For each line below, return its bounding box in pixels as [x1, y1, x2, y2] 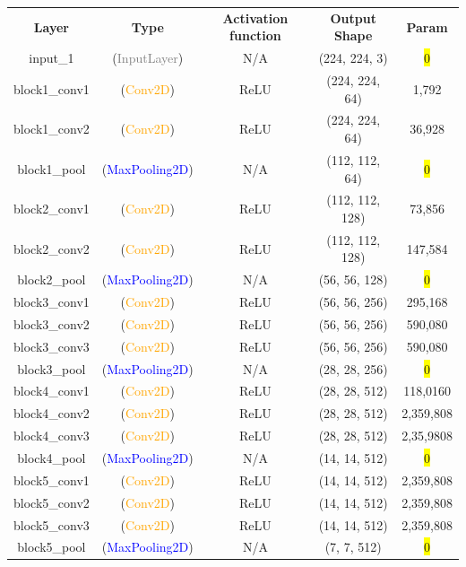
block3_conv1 [13, 292, 90, 311]
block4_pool [17, 448, 86, 467]
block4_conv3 [13, 426, 90, 445]
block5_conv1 [13, 470, 90, 489]
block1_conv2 [13, 119, 90, 138]
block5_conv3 [13, 515, 90, 534]
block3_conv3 [13, 336, 90, 355]
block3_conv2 [13, 314, 90, 333]
